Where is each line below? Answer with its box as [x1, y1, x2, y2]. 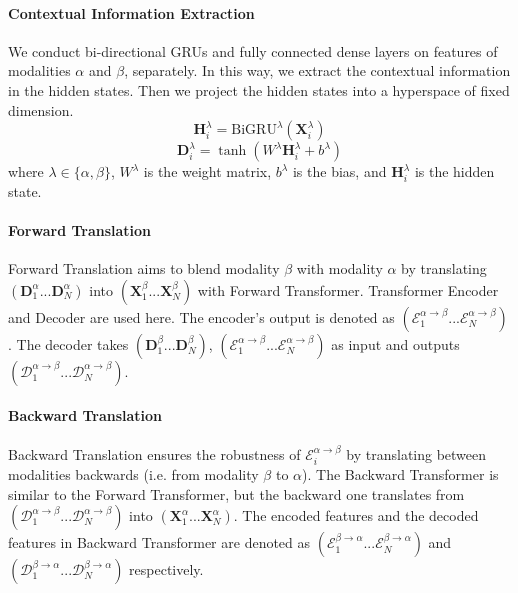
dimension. [8, 99, 74, 120]
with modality [296, 258, 383, 279]
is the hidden [414, 161, 495, 182]
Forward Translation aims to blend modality [8, 258, 280, 279]
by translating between [346, 443, 487, 464]
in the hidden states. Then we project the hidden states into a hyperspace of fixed [8, 79, 510, 100]
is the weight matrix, [143, 161, 272, 182]
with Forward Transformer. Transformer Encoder [197, 279, 499, 300]
